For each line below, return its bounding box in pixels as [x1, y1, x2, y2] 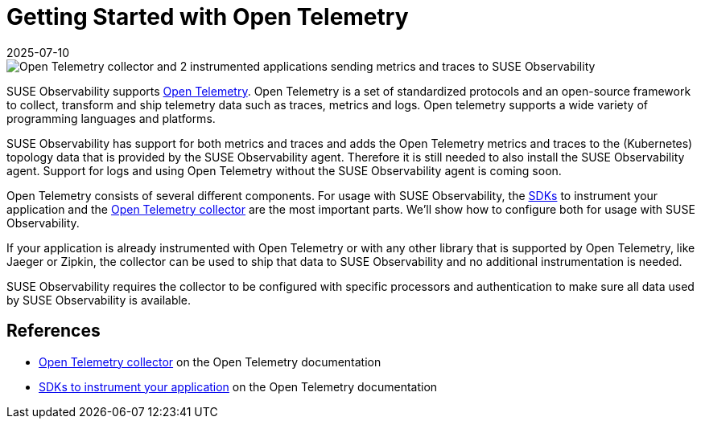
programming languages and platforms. [6, 111, 216, 125]
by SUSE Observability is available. [6, 292, 192, 307]
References [6, 321, 101, 341]
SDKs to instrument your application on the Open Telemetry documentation [39, 379, 438, 394]
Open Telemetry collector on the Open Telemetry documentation [39, 354, 381, 369]
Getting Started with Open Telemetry [6, 3, 409, 31]
